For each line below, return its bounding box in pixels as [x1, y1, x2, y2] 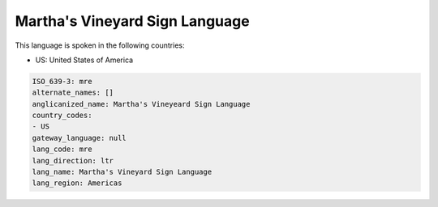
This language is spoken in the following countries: [15, 40, 185, 50]
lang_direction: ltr [32, 156, 114, 165]
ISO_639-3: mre [32, 77, 92, 86]
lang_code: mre [32, 145, 92, 154]
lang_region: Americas [32, 179, 122, 188]
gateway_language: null [32, 133, 127, 142]
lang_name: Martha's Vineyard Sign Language [32, 167, 213, 177]
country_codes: [32, 111, 92, 120]
